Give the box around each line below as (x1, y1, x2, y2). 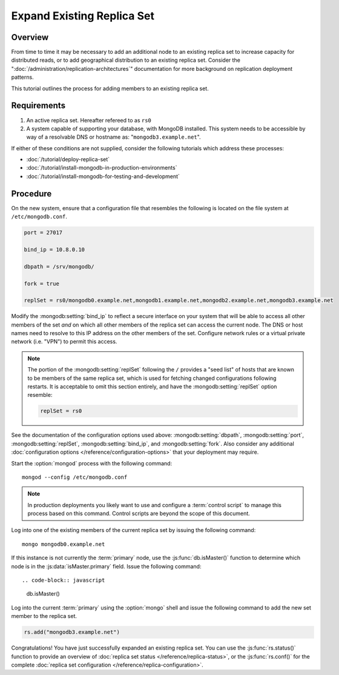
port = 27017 (24, 229, 63, 236)
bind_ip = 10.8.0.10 (24, 246, 85, 253)
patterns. (11, 73, 34, 81)
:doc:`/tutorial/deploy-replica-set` (26, 156, 110, 163)
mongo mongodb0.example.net (22, 540, 105, 548)
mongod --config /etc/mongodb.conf (22, 473, 128, 480)
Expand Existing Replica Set (11, 9, 154, 22)
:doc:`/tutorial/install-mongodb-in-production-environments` (26, 164, 177, 171)
